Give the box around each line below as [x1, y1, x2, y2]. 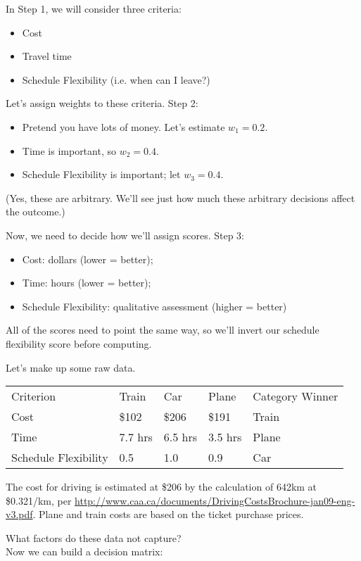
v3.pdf [6, 507, 33, 522]
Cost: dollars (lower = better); [22, 251, 153, 266]
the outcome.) [6, 204, 65, 219]
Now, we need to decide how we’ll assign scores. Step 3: [6, 227, 244, 242]
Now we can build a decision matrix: [6, 544, 163, 559]
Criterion [11, 388, 56, 405]
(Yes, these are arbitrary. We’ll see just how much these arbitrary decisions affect [6, 190, 355, 205]
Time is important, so [22, 143, 116, 158]
